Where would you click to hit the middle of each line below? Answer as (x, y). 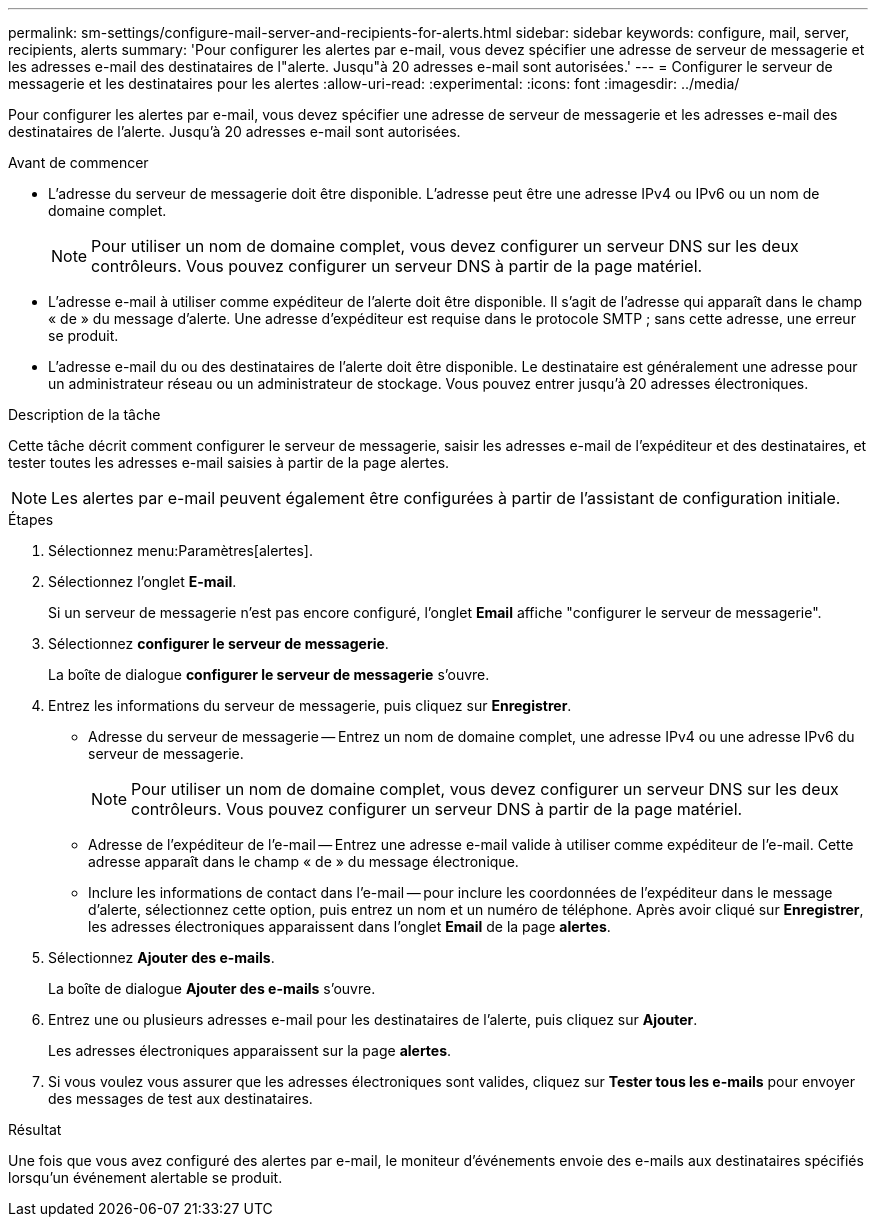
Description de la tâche (84, 414)
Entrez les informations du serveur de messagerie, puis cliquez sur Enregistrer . (310, 705)
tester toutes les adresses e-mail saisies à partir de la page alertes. (229, 462)
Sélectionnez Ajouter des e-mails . (161, 957)
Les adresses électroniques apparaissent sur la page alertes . (250, 1050)
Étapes (31, 519)
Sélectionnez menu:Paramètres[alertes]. (180, 550)
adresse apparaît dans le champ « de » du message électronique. (303, 861)
